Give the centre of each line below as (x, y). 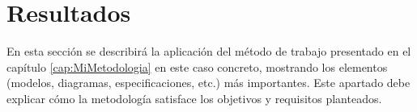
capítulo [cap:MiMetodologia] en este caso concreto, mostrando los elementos (197, 66)
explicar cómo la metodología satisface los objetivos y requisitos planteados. (194, 98)
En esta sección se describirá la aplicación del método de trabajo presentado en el (209, 51)
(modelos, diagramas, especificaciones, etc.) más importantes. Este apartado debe (208, 83)
